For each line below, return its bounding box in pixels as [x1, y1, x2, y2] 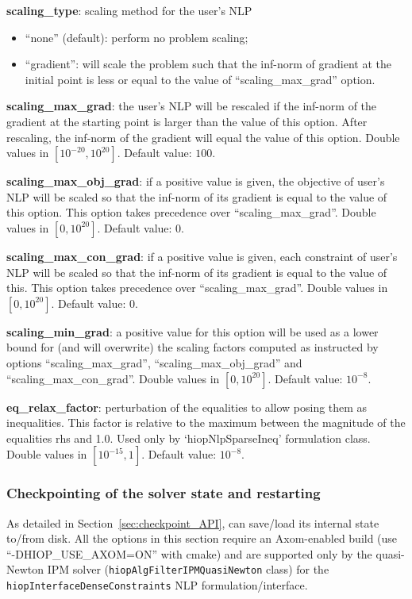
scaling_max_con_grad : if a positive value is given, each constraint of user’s [6, 248, 398, 264]
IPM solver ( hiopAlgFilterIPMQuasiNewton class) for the [47, 561, 329, 578]
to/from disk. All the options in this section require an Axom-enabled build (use [6, 530, 398, 547]
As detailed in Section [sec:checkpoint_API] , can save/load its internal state [6, 514, 379, 531]
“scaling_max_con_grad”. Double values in [6, 370, 220, 386]
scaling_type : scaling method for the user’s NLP [6, 2, 252, 18]
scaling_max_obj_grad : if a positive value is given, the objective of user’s [6, 173, 385, 190]
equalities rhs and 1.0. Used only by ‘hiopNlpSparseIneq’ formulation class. [6, 429, 371, 446]
